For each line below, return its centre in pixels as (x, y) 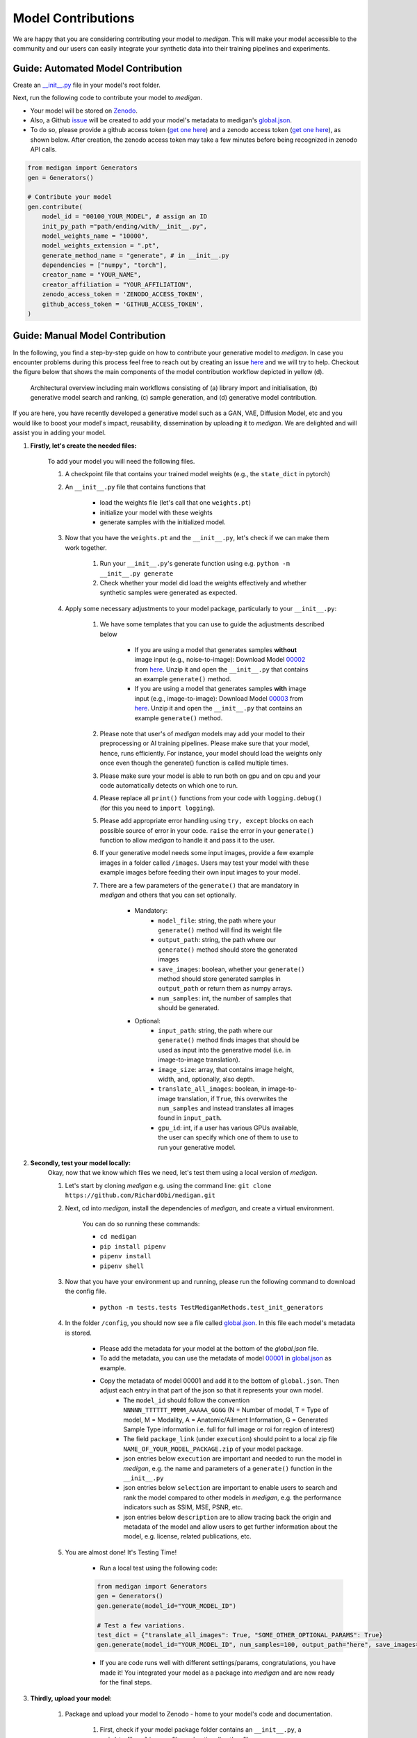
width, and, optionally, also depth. (206, 1079)
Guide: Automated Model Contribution (97, 68)
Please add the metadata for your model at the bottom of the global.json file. (209, 1348)
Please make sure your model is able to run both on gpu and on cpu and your (210, 776)
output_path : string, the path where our (217, 940)
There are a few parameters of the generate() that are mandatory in (199, 885)
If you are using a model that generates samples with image (220, 689)
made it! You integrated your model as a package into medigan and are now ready (217, 1673)
